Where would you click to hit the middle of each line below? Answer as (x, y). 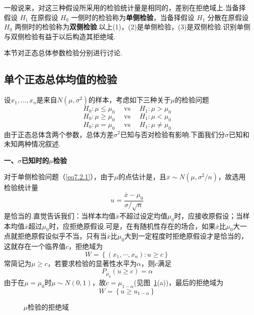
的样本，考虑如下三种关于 (129, 100)
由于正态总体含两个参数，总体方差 (59, 134)
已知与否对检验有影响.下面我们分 (173, 134)
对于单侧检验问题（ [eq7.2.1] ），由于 (59, 177)
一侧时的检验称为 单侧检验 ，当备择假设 (133, 17)
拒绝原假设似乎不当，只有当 (62, 236)
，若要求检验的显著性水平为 (92, 263)
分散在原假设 (228, 17)
